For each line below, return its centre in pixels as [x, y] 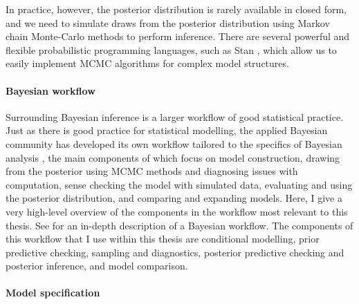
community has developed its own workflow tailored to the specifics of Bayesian [174, 143]
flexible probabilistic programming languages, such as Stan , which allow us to [171, 49]
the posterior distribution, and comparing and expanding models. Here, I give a [174, 198]
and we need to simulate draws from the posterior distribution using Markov [168, 22]
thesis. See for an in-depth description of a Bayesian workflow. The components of [179, 225]
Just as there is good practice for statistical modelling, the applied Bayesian [167, 130]
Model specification [53, 293]
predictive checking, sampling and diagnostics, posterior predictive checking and [175, 252]
